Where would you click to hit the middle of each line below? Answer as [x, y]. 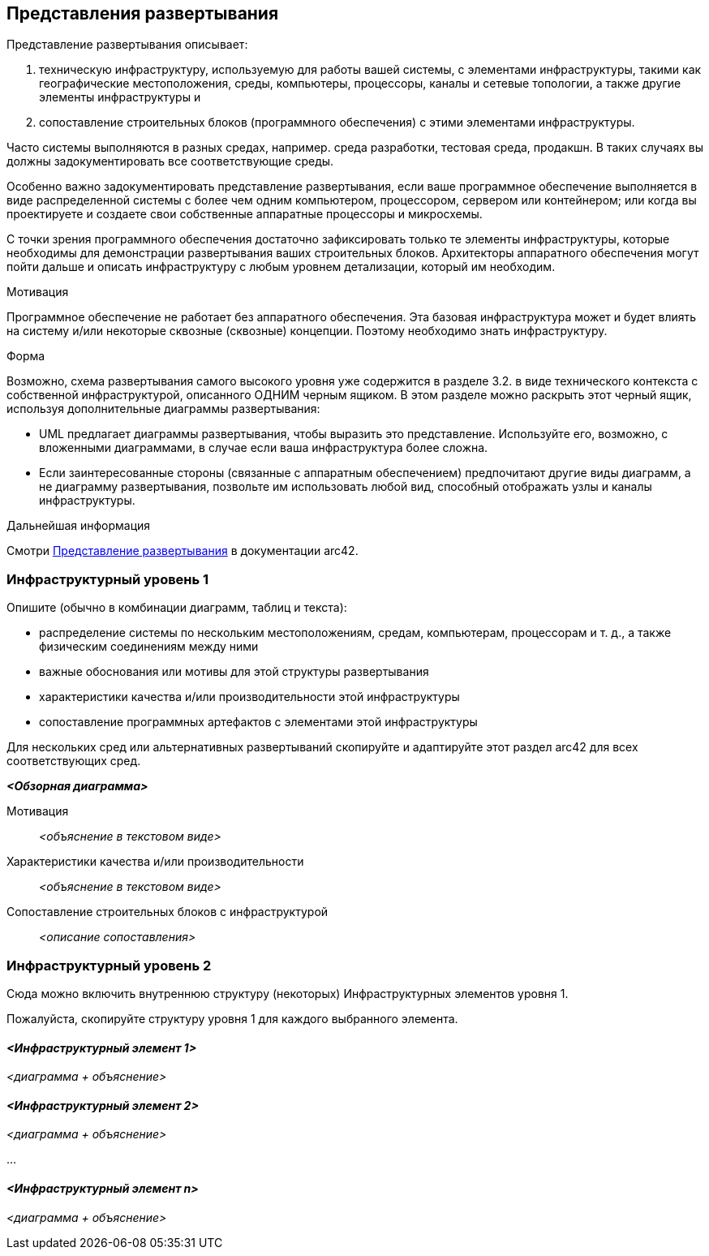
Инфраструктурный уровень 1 [108, 579]
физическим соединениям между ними [149, 647]
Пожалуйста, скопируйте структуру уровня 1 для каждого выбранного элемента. [232, 1018]
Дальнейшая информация [79, 526]
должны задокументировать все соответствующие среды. [170, 161]
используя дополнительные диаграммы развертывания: [163, 409]
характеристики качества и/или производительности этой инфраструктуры [249, 697]
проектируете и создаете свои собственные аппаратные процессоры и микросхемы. [245, 214]
